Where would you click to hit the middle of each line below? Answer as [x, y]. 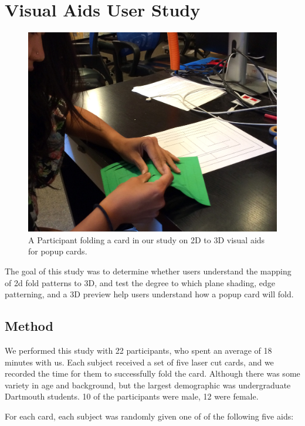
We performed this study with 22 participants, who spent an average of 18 [138, 350]
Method [29, 326]
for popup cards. [58, 251]
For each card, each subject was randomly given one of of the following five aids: [149, 416]
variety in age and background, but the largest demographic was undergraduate [148, 385]
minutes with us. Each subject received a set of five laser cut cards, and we [139, 362]
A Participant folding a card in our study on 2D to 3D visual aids [147, 239]
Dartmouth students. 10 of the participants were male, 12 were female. [132, 396]
